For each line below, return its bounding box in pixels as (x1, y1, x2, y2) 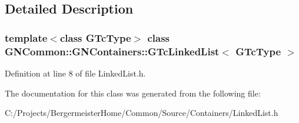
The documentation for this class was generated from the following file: (5, 87, 261, 99)
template (5, 30, 48, 45)
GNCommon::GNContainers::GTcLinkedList (5, 44, 220, 58)
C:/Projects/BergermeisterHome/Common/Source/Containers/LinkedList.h (5, 107, 278, 119)
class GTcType (59, 30, 131, 45)
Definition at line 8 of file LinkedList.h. (5, 67, 146, 79)
